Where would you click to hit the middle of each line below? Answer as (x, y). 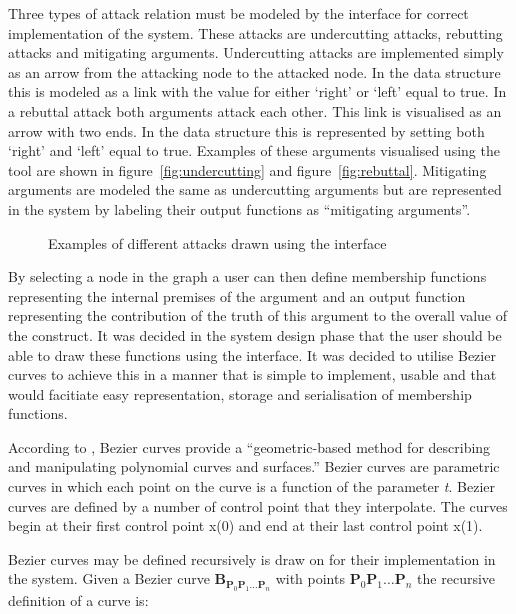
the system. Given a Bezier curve (109, 578)
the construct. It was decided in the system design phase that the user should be (255, 334)
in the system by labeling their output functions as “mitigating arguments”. (239, 208)
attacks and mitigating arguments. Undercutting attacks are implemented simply (256, 52)
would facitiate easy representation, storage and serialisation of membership (240, 393)
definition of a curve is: (78, 599)
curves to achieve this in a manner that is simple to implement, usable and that (252, 374)
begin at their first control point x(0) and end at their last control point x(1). (245, 525)
